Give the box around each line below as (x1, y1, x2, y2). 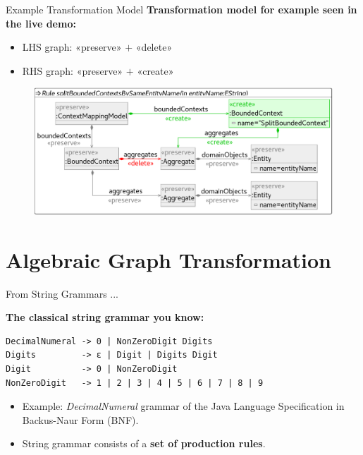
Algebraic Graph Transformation (6, 245, 332, 274)
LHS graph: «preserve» (22, 40, 122, 54)
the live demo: (6, 16, 76, 30)
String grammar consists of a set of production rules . (22, 436, 266, 451)
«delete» (135, 40, 173, 54)
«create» (137, 63, 174, 78)
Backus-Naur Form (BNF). (22, 412, 139, 427)
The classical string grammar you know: (6, 310, 204, 324)
